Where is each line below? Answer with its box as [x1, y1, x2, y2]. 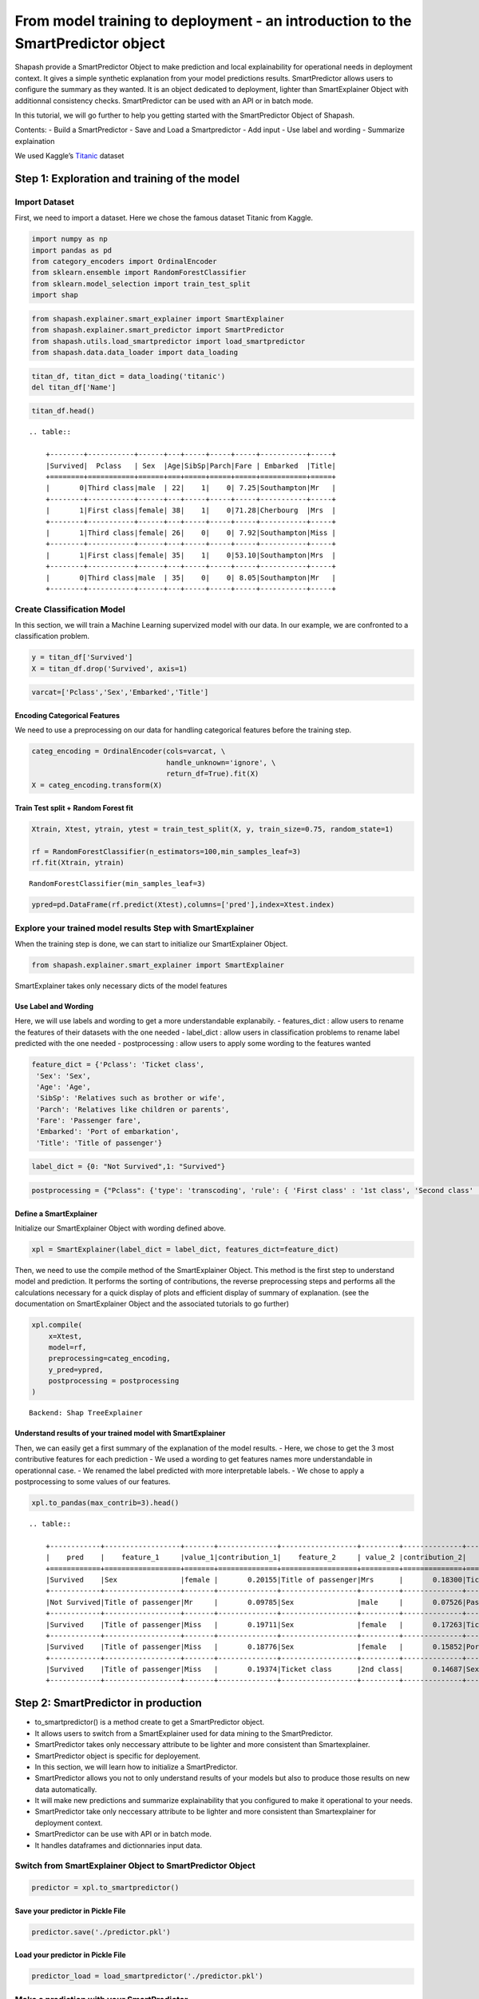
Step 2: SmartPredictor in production [14, 1696, 203, 1710]
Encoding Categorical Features [14, 711, 120, 720]
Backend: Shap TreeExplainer [29, 1408, 143, 1418]
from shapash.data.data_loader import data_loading [31, 348, 239, 357]
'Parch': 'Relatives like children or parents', [36, 1104, 230, 1114]
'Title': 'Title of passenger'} [36, 1138, 163, 1147]
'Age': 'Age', [36, 1082, 91, 1091]
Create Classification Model [14, 604, 125, 615]
